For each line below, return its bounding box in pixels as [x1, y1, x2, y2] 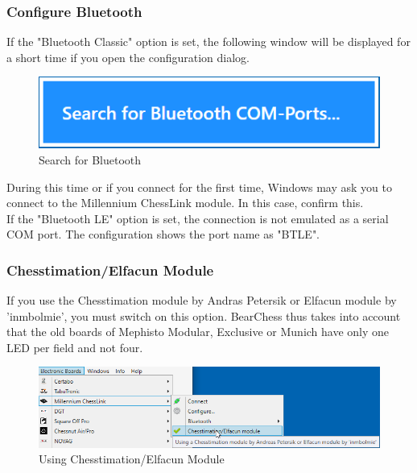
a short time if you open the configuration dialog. [6, 48, 250, 65]
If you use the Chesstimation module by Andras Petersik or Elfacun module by [6, 292, 397, 309]
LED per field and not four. [6, 338, 143, 355]
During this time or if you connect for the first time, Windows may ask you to [6, 178, 392, 195]
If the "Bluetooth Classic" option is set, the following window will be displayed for [6, 33, 411, 50]
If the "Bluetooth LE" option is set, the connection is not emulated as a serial [6, 210, 389, 226]
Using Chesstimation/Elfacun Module [39, 450, 225, 467]
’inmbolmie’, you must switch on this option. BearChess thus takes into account [6, 307, 401, 324]
